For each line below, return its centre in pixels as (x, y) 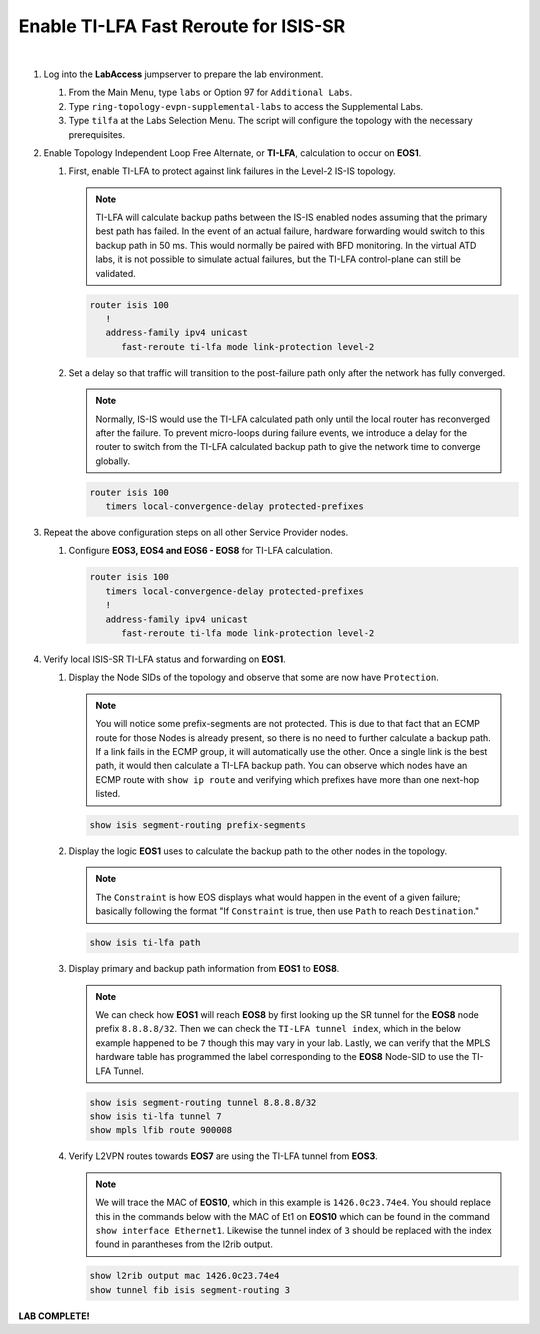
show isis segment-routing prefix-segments (198, 825)
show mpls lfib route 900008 (161, 1130)
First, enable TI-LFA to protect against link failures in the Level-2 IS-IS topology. (232, 171)
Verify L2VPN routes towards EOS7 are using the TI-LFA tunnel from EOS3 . (223, 1156)
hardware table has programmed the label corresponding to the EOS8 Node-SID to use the (282, 1057)
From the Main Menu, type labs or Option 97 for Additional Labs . (210, 92)
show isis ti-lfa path (145, 943)
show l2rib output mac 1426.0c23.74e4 (184, 1276)
